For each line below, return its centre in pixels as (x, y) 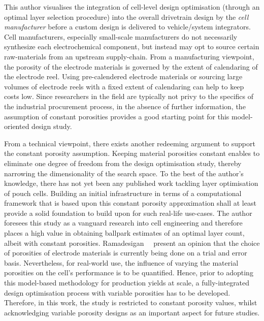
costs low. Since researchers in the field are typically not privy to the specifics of (129, 96)
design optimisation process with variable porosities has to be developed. (117, 292)
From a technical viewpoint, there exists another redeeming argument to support (130, 143)
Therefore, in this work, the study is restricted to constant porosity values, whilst (131, 302)
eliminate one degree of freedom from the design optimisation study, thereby (123, 163)
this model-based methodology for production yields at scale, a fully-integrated (127, 283)
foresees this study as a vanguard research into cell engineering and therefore (123, 223)
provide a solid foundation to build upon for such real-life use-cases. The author (128, 213)
